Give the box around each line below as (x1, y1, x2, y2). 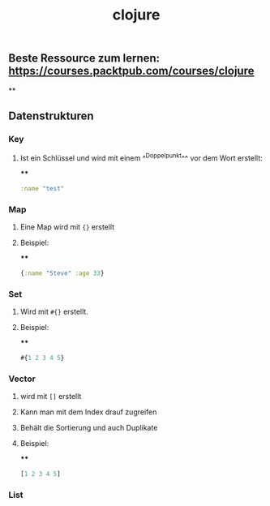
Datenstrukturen (8, 109, 95, 122)
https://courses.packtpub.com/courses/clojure (8, 64, 255, 78)
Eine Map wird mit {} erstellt (19, 222, 115, 232)
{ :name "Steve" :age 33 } (19, 269, 105, 277)
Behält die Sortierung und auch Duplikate (19, 423, 158, 433)
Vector (8, 373, 36, 384)
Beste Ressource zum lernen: (8, 51, 161, 66)
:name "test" (19, 184, 65, 192)
